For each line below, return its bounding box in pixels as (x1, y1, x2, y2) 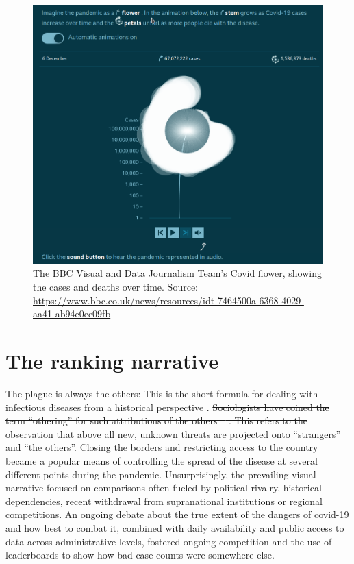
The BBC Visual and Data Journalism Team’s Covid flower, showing (33, 266, 322, 280)
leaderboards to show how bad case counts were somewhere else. (5, 548, 275, 562)
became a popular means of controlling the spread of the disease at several (5, 453, 318, 467)
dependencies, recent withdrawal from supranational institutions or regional (5, 493, 323, 508)
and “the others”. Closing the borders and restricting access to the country (5, 440, 318, 454)
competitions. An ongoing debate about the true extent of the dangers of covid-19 (5, 507, 349, 522)
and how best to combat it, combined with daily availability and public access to (5, 520, 344, 535)
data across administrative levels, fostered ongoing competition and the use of (5, 534, 332, 548)
